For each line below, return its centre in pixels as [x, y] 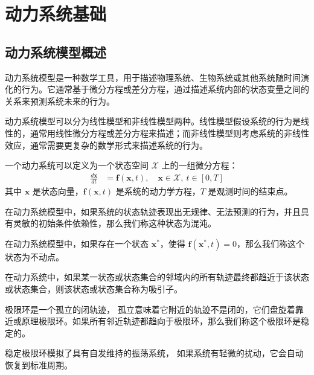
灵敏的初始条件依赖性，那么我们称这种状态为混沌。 [114, 223]
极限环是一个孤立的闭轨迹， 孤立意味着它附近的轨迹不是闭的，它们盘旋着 [150, 309]
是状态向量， [58, 191]
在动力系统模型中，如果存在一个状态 [77, 243]
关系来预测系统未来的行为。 [60, 101]
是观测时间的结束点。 [250, 191]
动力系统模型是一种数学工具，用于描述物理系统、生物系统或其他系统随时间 [153, 77]
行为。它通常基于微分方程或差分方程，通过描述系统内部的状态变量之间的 [165, 89]
